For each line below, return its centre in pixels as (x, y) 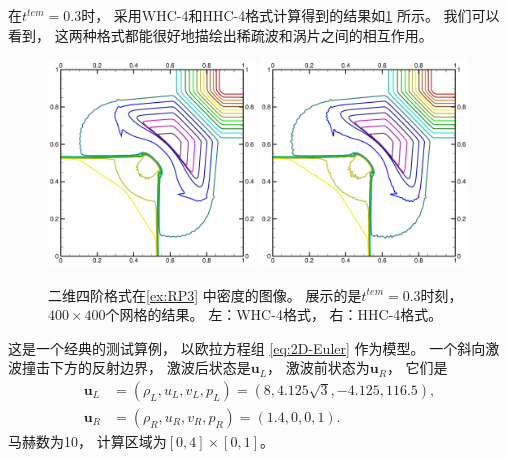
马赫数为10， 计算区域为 (87, 440)
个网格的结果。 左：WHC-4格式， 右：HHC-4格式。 (274, 314)
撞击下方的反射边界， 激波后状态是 (136, 367)
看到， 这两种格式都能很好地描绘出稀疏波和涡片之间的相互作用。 (220, 34)
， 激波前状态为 (318, 367)
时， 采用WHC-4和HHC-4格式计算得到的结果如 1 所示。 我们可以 (290, 15)
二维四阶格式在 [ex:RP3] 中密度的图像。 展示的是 (205, 294)
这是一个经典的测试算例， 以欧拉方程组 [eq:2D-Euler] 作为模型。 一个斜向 (247, 347)
